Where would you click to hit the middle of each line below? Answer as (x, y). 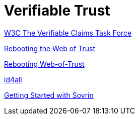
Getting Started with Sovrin (49, 95)
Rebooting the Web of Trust (50, 48)
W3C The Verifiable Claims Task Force (68, 33)
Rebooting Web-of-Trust (44, 64)
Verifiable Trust (57, 11)
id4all (13, 79)
